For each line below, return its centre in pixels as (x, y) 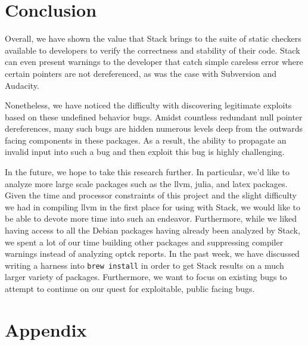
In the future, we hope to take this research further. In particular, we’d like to (147, 172)
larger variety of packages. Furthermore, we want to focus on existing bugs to (146, 277)
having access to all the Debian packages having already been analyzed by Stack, (153, 230)
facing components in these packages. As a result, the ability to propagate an (146, 140)
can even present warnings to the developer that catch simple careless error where (154, 62)
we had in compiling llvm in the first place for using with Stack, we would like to (153, 206)
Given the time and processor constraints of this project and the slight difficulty (151, 195)
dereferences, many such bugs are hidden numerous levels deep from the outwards (154, 128)
